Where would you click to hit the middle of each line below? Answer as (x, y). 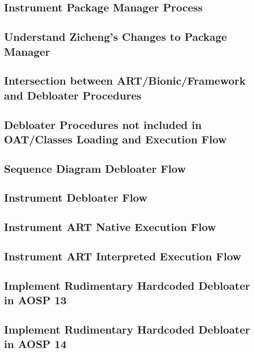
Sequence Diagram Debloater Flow (95, 168)
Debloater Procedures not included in (103, 124)
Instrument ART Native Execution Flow (110, 227)
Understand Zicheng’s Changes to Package (116, 37)
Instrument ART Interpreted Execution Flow (123, 256)
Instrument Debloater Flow (76, 197)
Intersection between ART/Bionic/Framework (125, 80)
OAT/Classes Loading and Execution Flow (116, 139)
